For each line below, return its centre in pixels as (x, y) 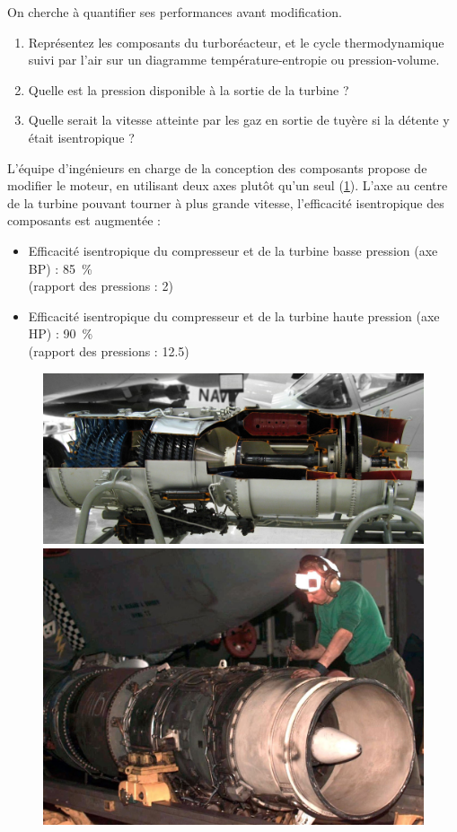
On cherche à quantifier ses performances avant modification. (175, 12)
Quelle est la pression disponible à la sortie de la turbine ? (189, 89)
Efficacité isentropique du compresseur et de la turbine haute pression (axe (234, 315)
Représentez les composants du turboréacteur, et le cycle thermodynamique (236, 42)
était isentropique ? (81, 137)
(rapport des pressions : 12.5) (109, 350)
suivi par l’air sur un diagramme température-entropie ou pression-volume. (234, 60)
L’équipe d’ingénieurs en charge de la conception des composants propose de (217, 167)
